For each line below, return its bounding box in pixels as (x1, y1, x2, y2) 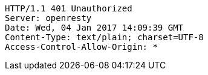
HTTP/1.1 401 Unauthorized (5, 4, 132, 13)
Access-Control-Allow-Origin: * (5, 42, 158, 52)
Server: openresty (5, 13, 92, 23)
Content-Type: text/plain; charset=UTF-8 (5, 32, 204, 42)
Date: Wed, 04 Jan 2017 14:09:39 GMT (5, 23, 184, 32)
